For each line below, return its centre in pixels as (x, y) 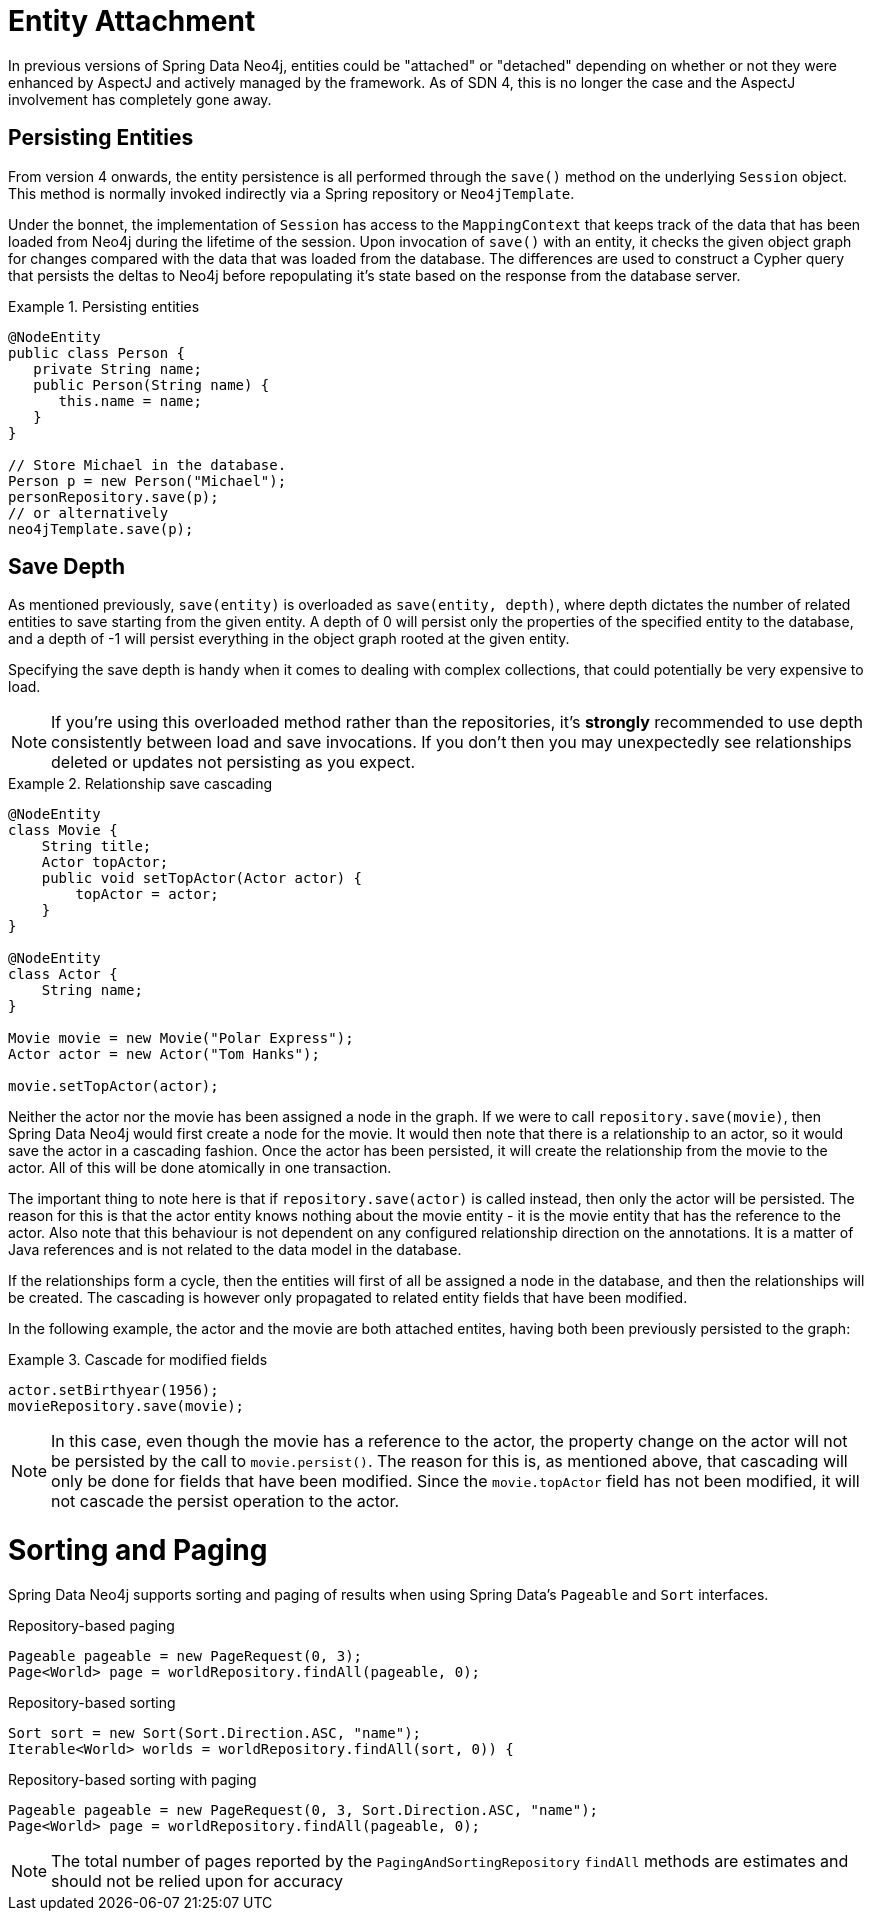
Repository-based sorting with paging (132, 1779)
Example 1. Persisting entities (104, 306)
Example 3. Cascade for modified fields (138, 1360)
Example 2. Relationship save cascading (140, 784)
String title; (96, 846)
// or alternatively (88, 512)
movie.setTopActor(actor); (113, 1086)
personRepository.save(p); (113, 496)
